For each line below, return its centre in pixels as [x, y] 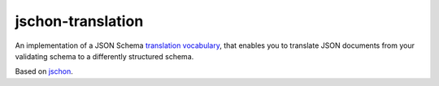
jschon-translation [79, 21]
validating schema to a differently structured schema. [104, 56]
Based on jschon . [44, 71]
